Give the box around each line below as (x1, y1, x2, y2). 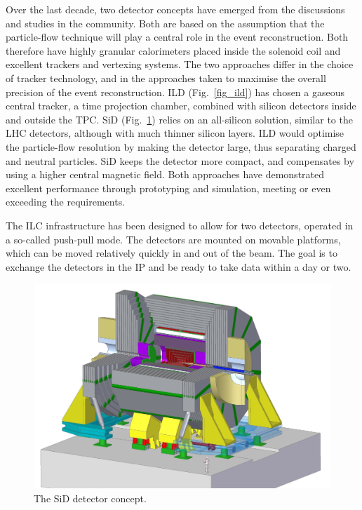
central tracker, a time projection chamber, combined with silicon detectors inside (6, 98, 356, 113)
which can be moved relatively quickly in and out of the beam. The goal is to (6, 246, 337, 260)
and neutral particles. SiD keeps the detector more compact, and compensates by (6, 153, 354, 168)
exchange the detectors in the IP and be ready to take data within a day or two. (6, 259, 351, 274)
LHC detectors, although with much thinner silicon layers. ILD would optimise (6, 126, 344, 140)
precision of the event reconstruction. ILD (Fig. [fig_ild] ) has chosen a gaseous (6, 84, 345, 99)
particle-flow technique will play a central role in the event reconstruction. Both (6, 29, 349, 44)
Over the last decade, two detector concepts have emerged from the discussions (6, 2, 345, 16)
